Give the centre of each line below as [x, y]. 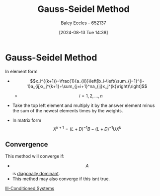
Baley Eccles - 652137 [83, 23]
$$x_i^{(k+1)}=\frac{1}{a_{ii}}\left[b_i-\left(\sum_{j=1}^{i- [87, 81]
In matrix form [27, 120]
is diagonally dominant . [36, 174]
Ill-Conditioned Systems [30, 189]
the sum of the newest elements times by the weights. [68, 110]
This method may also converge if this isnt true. [61, 179]
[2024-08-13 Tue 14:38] [83, 32]
